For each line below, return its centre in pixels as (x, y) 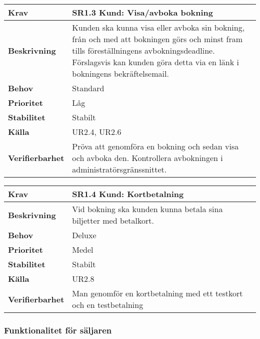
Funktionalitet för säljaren (58, 330)
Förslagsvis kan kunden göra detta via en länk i (155, 62)
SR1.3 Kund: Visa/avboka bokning (142, 12)
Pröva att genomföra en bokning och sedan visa (155, 146)
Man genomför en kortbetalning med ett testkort (157, 293)
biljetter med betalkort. (113, 220)
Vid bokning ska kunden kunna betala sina (147, 209)
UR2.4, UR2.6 (97, 132)
